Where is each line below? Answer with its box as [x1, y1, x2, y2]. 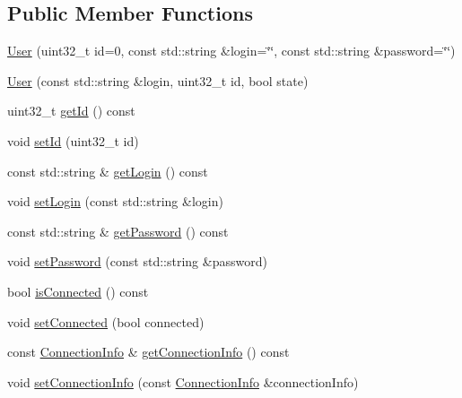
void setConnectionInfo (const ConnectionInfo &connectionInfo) [7, 372, 359, 391]
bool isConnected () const [7, 281, 149, 300]
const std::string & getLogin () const [7, 161, 208, 180]
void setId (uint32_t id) [7, 131, 139, 150]
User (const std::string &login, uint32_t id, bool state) [7, 71, 309, 90]
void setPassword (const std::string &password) [7, 252, 267, 271]
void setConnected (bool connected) [7, 312, 205, 331]
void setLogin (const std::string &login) [7, 192, 223, 211]
